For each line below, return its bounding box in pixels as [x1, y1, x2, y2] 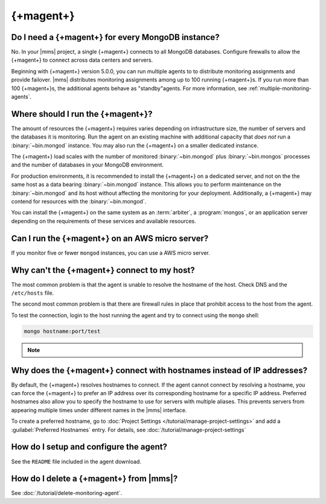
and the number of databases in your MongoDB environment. [11, 161, 164, 169]
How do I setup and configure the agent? [11, 442, 167, 452]
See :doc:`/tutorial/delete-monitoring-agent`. [11, 489, 123, 497]
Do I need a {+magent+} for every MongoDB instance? [11, 32, 220, 42]
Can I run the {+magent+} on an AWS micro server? [11, 233, 209, 243]
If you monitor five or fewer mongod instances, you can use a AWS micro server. [11, 249, 211, 257]
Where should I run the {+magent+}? [11, 109, 153, 119]
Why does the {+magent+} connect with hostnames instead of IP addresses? [11, 365, 308, 375]
